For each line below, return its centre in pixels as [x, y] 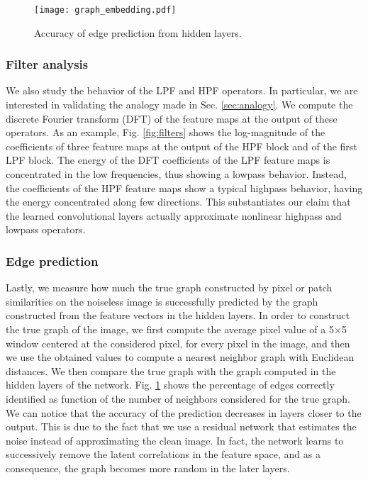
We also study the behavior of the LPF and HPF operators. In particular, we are [182, 90]
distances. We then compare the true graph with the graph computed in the [171, 370]
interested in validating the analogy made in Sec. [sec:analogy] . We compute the [179, 105]
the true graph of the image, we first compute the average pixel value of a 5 [170, 329]
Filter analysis [47, 64]
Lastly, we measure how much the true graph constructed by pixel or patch [169, 288]
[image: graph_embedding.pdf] [105, 10]
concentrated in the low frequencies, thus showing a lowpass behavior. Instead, [176, 174]
